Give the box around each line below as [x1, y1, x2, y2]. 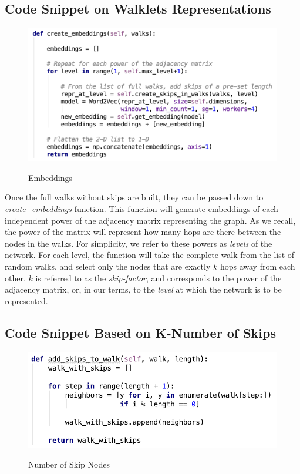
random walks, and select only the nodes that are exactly [5, 260, 211, 272]
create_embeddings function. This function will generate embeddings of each [5, 202, 278, 214]
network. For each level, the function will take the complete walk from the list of [5, 248, 295, 261]
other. [5, 271, 26, 284]
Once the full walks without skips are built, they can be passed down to [5, 191, 264, 203]
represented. [5, 294, 48, 307]
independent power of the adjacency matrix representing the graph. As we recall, [5, 214, 296, 226]
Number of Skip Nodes [28, 458, 110, 470]
